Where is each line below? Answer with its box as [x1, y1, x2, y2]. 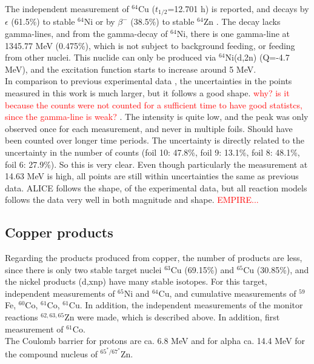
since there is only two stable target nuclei [5, 263, 162, 276]
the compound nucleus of [5, 347, 98, 360]
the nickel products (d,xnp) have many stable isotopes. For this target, [5, 275, 267, 288]
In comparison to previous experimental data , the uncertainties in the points [5, 74, 292, 87]
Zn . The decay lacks [203, 15, 281, 28]
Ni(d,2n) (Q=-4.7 [225, 51, 290, 64]
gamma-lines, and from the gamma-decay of [5, 27, 168, 39]
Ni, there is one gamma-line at [176, 27, 290, 39]
